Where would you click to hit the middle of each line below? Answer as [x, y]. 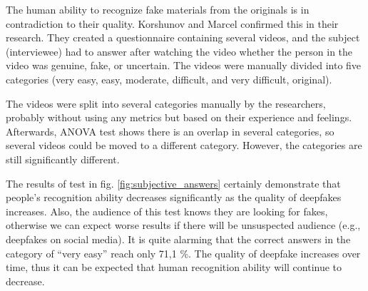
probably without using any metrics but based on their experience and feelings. [179, 117]
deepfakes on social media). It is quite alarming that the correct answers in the [178, 239]
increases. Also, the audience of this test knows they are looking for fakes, [167, 211]
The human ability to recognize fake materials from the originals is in [158, 9]
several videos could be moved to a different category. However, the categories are [184, 145]
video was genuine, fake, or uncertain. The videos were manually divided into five [184, 65]
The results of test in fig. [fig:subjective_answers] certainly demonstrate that [173, 183]
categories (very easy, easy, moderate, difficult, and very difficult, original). [169, 79]
